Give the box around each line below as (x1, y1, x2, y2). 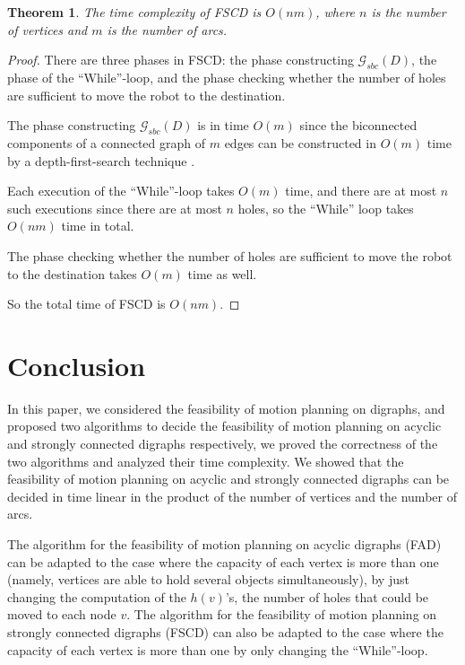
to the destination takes (7, 264, 137, 283)
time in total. (61, 216, 134, 235)
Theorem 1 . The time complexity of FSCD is (7, 3, 262, 21)
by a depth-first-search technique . (7, 151, 195, 170)
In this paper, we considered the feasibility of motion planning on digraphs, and (7, 398, 445, 417)
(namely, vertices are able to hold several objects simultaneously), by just (7, 570, 409, 589)
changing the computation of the (7, 587, 186, 606)
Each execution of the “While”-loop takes (7, 181, 235, 200)
